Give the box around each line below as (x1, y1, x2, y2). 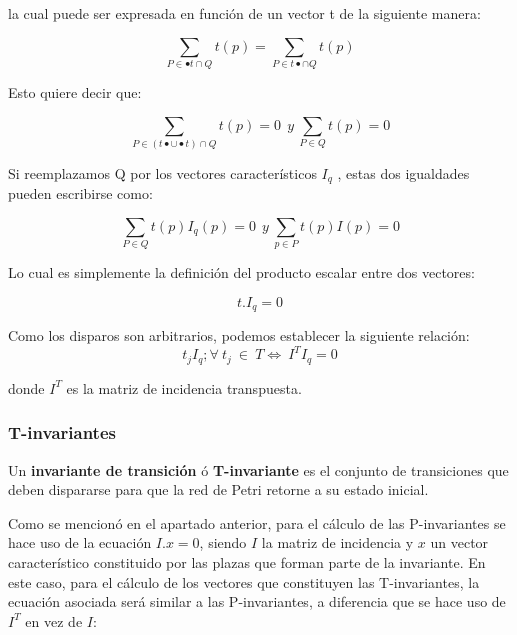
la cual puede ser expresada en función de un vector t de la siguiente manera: (8, 3, 481, 23)
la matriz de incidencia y (261, 532, 414, 553)
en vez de (25, 610, 83, 631)
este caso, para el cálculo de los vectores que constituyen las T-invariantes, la (8, 571, 480, 592)
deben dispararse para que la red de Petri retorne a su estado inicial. (8, 479, 429, 500)
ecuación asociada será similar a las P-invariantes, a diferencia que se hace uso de (8, 591, 506, 612)
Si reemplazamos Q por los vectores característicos (8, 162, 317, 183)
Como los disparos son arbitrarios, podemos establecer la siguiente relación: (8, 325, 470, 346)
